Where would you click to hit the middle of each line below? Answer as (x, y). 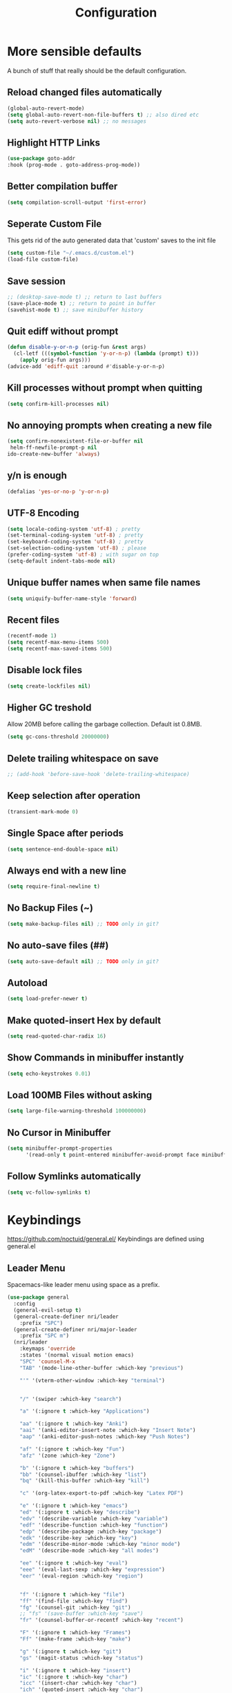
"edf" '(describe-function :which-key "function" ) (94, 1525)
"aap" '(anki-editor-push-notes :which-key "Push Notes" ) (105, 1437)
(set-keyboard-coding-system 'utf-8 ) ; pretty (75, 542)
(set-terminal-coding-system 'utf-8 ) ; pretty (75, 535)
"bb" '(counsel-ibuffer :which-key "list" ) (83, 1474)
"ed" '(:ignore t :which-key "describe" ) (80, 1512)
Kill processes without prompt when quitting (105, 388)
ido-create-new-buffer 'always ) (54, 454)
